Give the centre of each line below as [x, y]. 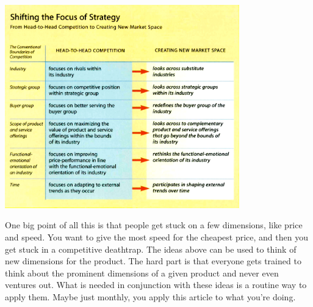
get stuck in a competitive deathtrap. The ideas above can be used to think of [151, 249]
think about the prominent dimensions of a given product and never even [142, 273]
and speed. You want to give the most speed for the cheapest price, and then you [156, 237]
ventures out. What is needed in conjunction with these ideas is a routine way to [156, 285]
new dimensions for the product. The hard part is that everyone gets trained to [153, 261]
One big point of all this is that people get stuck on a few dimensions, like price [154, 225]
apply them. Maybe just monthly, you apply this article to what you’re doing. [150, 296]
